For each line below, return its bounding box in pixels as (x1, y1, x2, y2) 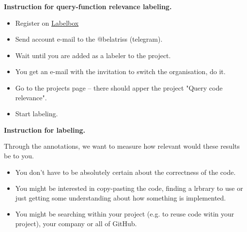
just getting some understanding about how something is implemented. (15, 192, 226, 202)
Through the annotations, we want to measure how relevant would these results (4, 141, 240, 151)
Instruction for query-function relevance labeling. (4, 1, 172, 11)
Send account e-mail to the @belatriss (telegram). (15, 34, 163, 44)
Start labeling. (15, 108, 58, 119)
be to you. (4, 150, 34, 160)
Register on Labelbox (15, 17, 79, 28)
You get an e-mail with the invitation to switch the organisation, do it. (15, 66, 226, 77)
